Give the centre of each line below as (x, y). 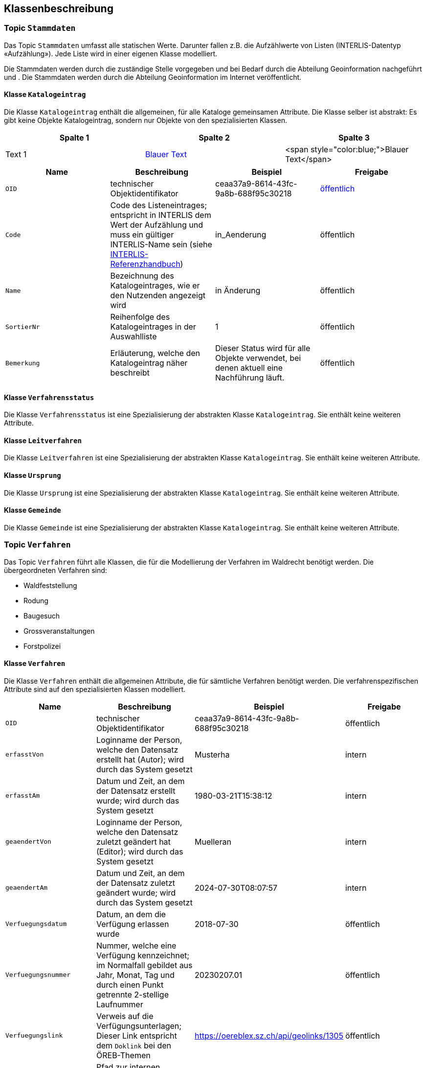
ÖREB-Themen (123, 1055)
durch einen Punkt (130, 985)
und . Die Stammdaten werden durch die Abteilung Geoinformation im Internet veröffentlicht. (153, 77)
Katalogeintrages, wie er (155, 286)
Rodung (36, 600)
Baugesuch (42, 616)
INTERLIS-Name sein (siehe (161, 245)
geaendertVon (28, 842)
